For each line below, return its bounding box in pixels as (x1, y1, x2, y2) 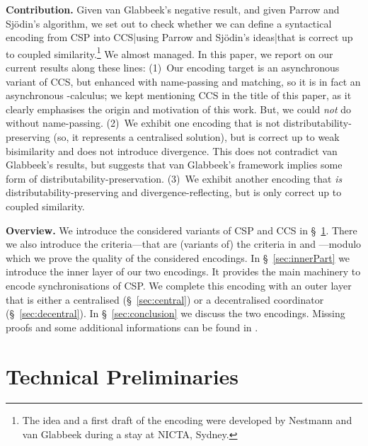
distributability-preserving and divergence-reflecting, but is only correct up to (6, 185, 342, 200)
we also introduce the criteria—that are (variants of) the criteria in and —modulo (6, 236, 362, 251)
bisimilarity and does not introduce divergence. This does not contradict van (6, 143, 338, 158)
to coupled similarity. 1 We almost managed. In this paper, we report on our (6, 44, 333, 61)
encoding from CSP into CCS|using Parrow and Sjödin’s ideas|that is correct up (6, 30, 353, 45)
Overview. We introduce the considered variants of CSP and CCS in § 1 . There (6, 222, 357, 237)
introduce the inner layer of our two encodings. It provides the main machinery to (6, 264, 361, 279)
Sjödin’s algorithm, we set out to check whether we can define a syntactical (6, 16, 332, 30)
